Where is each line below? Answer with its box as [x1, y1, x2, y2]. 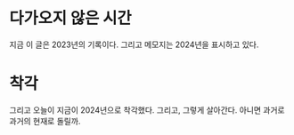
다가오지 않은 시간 [9, 8, 132, 28]
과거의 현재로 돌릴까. [9, 115, 81, 126]
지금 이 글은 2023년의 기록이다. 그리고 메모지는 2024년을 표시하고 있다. [9, 39, 259, 50]
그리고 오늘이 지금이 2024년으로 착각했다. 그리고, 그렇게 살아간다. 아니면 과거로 [9, 104, 285, 115]
